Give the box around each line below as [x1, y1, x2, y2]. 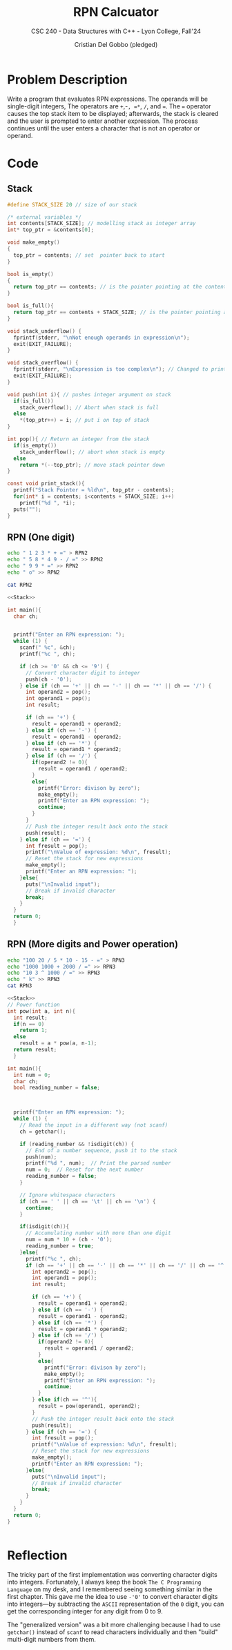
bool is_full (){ [7, 302, 54, 309]
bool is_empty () [7, 271, 54, 278]
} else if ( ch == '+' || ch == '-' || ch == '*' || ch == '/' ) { [19, 682, 212, 689]
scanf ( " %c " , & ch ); [19, 644, 76, 651]
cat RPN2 [7, 581, 32, 588]
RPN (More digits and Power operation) [7, 938, 178, 950]
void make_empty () [7, 239, 60, 246]
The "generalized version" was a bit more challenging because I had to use [7, 1620, 221, 1629]
